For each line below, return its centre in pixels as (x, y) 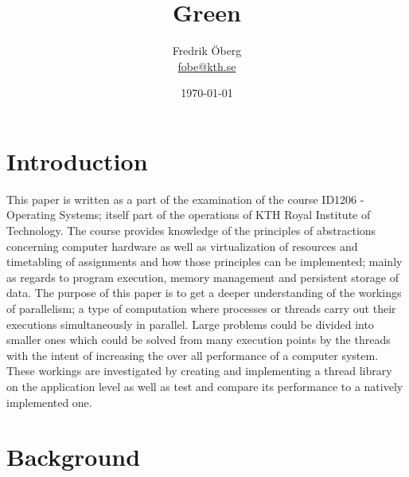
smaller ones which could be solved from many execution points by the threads (199, 340)
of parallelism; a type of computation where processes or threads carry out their (201, 308)
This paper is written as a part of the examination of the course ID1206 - (185, 199)
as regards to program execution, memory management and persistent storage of (203, 277)
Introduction (77, 160)
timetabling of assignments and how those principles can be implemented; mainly (204, 262)
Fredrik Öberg (207, 51)
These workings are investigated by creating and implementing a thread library (199, 371)
